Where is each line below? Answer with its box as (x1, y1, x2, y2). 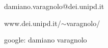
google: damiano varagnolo (4, 34, 87, 45)
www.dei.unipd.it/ (4, 17, 61, 28)
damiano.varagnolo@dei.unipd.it (4, 1, 104, 11)
